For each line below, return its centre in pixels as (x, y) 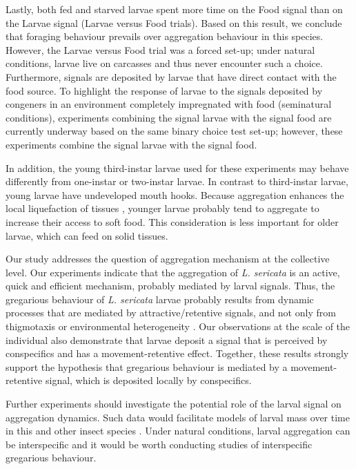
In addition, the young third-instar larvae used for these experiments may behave (177, 167)
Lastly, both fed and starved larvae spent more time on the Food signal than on (174, 9)
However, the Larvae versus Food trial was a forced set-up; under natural (160, 49)
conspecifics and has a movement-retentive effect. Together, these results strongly (177, 353)
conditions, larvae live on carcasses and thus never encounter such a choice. (164, 63)
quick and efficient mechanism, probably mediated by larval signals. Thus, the (170, 286)
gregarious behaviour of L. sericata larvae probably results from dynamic (160, 299)
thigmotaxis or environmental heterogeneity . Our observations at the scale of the (178, 326)
